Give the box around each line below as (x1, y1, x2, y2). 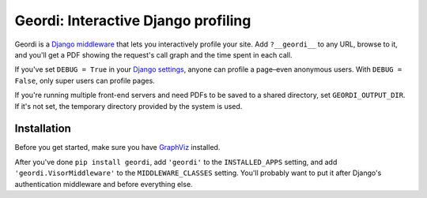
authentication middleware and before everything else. (14, 179, 193, 189)
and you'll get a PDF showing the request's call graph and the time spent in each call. (14, 50, 293, 59)
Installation (14, 122, 71, 136)
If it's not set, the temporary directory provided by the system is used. (14, 101, 243, 110)
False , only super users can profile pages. (14, 76, 156, 85)
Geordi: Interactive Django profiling (14, 12, 251, 29)
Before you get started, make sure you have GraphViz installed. (14, 143, 221, 152)
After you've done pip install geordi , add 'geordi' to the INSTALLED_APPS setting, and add (14, 157, 338, 166)
